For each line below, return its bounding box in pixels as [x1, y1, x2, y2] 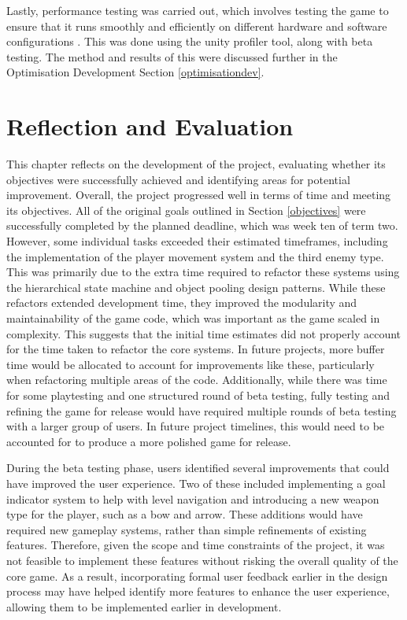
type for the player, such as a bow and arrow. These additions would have [6, 506, 363, 522]
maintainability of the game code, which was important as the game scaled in [6, 310, 380, 327]
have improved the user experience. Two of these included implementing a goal [6, 474, 386, 491]
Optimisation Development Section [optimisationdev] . [6, 64, 265, 80]
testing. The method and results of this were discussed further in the [6, 48, 338, 65]
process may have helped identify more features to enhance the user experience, [6, 583, 390, 600]
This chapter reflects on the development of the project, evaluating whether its [6, 156, 386, 172]
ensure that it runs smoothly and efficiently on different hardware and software [6, 17, 387, 34]
